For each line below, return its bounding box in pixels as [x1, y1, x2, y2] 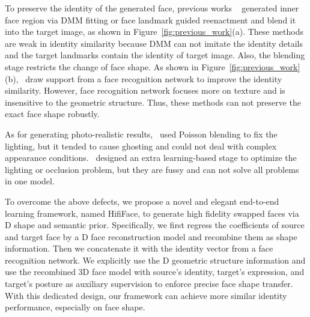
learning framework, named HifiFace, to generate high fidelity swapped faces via [5, 207, 299, 219]
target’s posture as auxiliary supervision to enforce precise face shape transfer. [5, 277, 293, 290]
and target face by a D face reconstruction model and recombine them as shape [5, 230, 297, 243]
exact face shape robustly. [5, 107, 100, 120]
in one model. [5, 175, 55, 187]
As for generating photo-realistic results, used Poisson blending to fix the [5, 127, 278, 140]
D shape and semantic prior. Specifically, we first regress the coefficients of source [5, 219, 305, 231]
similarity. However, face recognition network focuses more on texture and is [5, 84, 285, 97]
